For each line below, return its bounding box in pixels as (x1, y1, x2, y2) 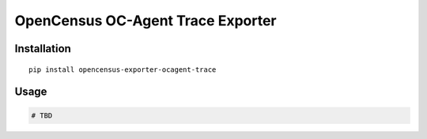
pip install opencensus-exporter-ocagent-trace (28, 65, 217, 74)
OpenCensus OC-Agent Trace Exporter (14, 12, 277, 29)
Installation (14, 42, 71, 55)
